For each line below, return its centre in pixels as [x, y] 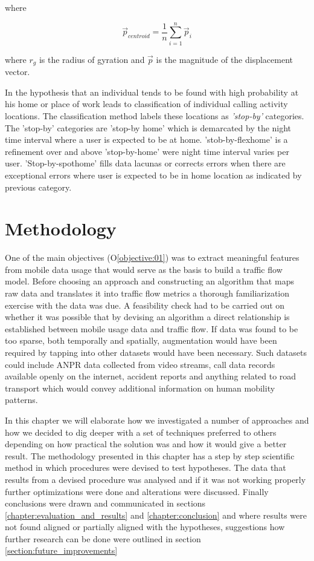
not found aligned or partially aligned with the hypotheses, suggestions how [145, 527]
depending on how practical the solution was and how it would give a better [146, 444]
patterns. [21, 400]
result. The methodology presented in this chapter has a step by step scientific [150, 455]
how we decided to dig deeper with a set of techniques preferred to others [141, 432]
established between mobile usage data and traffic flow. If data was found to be [152, 328]
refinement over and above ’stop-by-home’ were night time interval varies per [147, 151]
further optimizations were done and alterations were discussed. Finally [137, 491]
